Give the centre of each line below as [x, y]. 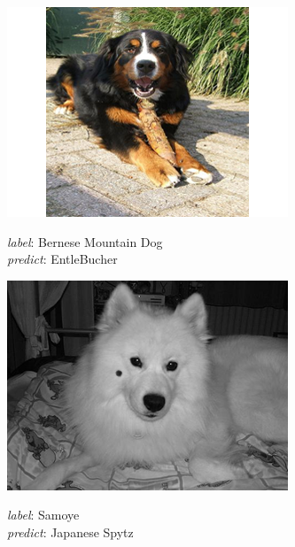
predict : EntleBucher [62, 259]
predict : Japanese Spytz [70, 532]
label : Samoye [43, 515]
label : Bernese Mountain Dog [85, 241]
